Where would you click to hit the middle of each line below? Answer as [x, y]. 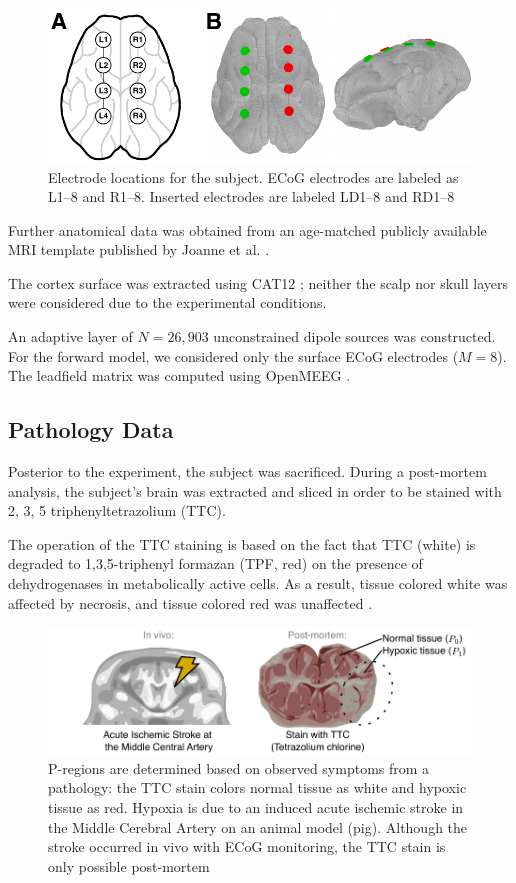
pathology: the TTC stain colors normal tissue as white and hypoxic [257, 787]
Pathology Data [91, 429]
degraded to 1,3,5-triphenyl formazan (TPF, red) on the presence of [215, 563]
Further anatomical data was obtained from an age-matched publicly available [247, 229]
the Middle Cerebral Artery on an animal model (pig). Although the [258, 826]
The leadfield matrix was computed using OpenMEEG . [179, 375]
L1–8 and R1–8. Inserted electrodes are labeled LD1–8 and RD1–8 [251, 196]
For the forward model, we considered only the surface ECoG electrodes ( [233, 355]
